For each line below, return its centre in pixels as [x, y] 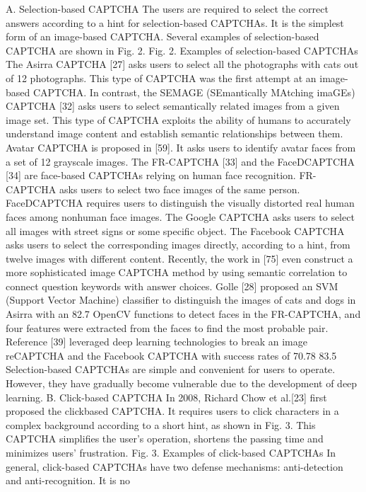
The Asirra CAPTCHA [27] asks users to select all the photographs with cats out [182, 64]
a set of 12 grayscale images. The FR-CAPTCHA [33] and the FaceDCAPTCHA [181, 161]
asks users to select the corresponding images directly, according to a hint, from [178, 245]
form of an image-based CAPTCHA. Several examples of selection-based [163, 36]
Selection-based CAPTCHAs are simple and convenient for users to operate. [171, 369]
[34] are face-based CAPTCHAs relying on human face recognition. [151, 175]
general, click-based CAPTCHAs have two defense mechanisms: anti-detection [175, 466]
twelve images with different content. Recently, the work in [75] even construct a [179, 258]
